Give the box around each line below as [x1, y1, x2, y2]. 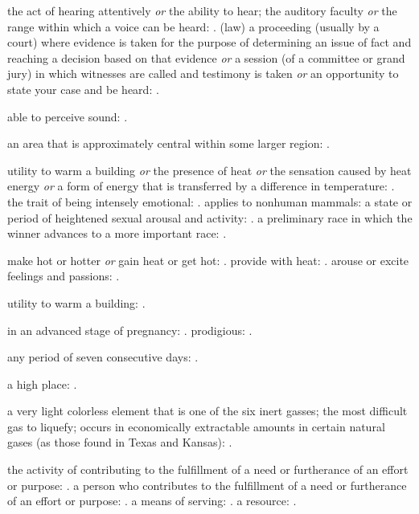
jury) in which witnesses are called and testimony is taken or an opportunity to [7, 65, 399, 82]
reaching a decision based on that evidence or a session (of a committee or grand [7, 49, 405, 66]
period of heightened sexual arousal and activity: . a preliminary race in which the [7, 209, 413, 226]
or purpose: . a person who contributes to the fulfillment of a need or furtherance [7, 476, 407, 493]
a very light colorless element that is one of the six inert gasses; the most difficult [7, 402, 408, 419]
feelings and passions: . [7, 267, 120, 284]
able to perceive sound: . [7, 108, 128, 124]
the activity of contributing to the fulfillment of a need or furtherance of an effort [7, 461, 409, 478]
